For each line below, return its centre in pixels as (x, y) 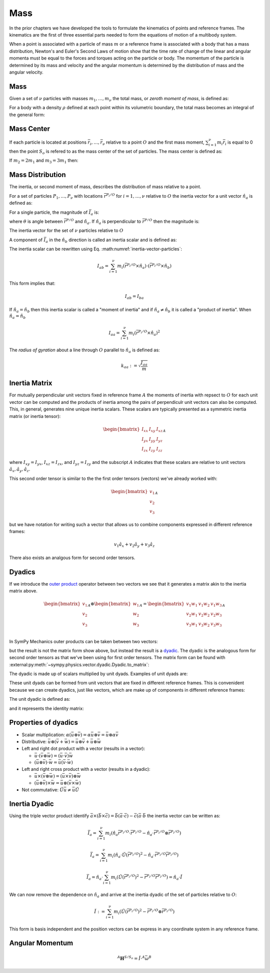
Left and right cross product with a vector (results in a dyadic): (86, 769)
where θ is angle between (36, 221)
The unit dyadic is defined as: (40, 699)
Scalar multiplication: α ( (46, 735)
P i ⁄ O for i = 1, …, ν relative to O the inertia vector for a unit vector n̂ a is (179, 196)
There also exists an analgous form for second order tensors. (72, 558)
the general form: (27, 115)
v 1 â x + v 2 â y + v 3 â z (134, 545)
